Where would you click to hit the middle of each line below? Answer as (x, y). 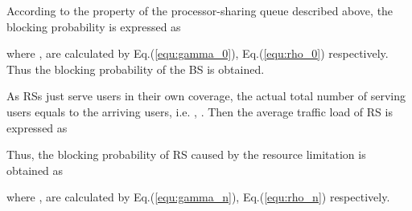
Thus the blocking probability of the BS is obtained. (136, 69)
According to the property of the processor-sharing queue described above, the (200, 10)
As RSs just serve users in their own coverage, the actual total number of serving (206, 96)
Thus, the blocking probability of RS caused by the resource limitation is (186, 154)
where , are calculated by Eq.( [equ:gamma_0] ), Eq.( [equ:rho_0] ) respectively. (198, 53)
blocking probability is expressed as (94, 26)
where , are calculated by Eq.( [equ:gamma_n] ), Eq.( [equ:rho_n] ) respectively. (198, 197)
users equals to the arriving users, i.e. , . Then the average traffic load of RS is (200, 111)
